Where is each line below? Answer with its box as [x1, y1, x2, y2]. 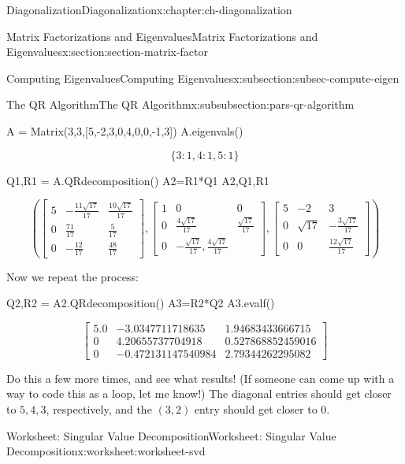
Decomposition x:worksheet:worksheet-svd [6, 443, 206, 459]
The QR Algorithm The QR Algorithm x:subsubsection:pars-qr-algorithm [6, 96, 355, 113]
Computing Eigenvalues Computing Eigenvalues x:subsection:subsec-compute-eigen [6, 69, 399, 86]
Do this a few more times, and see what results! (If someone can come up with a [6, 369, 395, 386]
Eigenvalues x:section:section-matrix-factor [6, 43, 209, 60]
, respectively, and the [46, 401, 152, 417]
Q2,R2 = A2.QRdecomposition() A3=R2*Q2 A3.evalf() [6, 295, 275, 311]
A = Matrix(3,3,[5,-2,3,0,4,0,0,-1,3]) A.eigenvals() [6, 122, 243, 139]
